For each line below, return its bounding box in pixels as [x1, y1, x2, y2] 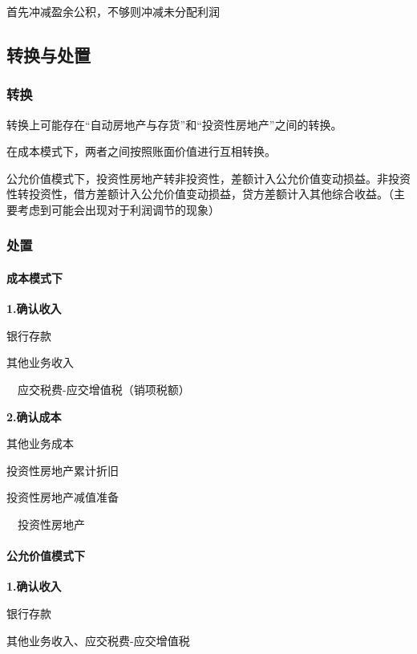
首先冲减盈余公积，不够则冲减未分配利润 [6, 3, 220, 19]
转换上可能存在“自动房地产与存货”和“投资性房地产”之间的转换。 [6, 116, 342, 132]
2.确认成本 [6, 408, 62, 424]
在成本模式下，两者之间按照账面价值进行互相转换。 [6, 143, 276, 160]
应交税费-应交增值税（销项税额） [17, 380, 190, 397]
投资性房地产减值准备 [6, 489, 119, 506]
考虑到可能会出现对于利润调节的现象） [17, 201, 220, 217]
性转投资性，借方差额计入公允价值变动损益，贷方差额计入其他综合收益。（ [6, 185, 394, 202]
